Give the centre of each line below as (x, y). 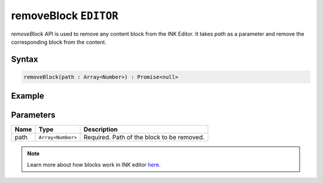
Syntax (25, 59)
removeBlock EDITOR (65, 16)
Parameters (33, 115)
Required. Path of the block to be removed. (144, 138)
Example (28, 96)
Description (101, 130)
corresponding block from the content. (59, 42)
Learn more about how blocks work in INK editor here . (94, 164)
